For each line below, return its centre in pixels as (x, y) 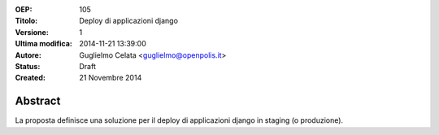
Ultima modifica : (44, 44)
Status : (28, 66)
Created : (30, 78)
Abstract (38, 101)
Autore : (28, 55)
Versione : (32, 32)
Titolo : (26, 21)
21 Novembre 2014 (111, 78)
